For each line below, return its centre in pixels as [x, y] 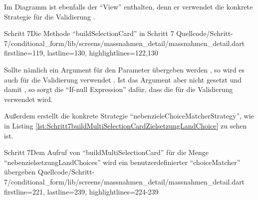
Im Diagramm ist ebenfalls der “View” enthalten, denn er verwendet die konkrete [129, 6]
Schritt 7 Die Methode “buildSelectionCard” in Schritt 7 [89, 33]
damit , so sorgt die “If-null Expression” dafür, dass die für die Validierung [119, 89]
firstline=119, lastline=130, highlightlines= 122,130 [81, 53]
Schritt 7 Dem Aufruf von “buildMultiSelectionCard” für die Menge [106, 152]
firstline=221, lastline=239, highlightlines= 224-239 [81, 191]
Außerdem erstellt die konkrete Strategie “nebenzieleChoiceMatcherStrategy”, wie [129, 116]
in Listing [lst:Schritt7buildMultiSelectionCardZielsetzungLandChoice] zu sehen [126, 125]
